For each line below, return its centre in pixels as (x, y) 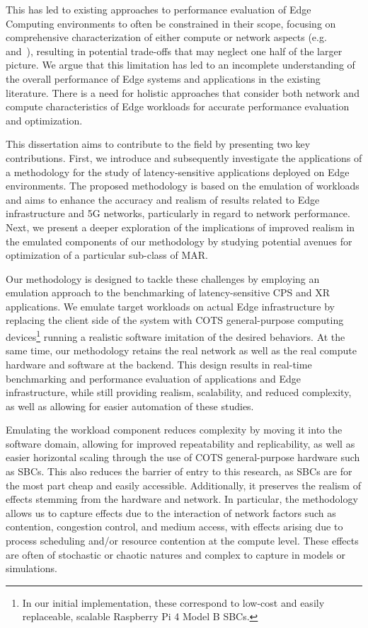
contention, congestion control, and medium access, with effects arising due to (174, 527)
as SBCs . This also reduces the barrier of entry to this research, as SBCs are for (179, 471)
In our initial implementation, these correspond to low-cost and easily (173, 602)
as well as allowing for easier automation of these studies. (130, 406)
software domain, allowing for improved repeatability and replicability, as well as (180, 443)
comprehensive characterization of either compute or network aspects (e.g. (166, 37)
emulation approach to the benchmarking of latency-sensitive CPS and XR (168, 292)
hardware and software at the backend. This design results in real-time (159, 364)
